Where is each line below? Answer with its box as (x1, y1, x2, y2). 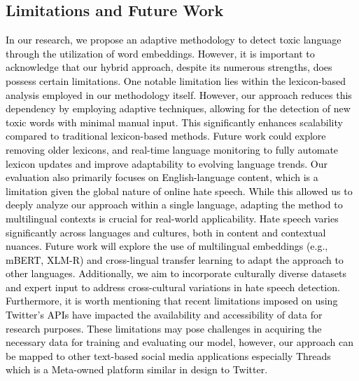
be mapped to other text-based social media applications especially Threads (6, 348, 331, 363)
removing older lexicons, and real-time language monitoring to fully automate (6, 142, 339, 156)
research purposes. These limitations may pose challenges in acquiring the (6, 321, 322, 335)
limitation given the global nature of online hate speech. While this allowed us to (6, 183, 353, 198)
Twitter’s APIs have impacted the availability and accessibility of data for (6, 307, 323, 322)
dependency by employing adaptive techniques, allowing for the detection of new (6, 101, 351, 116)
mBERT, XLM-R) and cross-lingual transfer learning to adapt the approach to (6, 252, 344, 267)
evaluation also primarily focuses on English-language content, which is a (6, 170, 318, 185)
